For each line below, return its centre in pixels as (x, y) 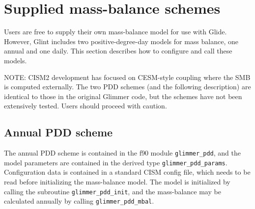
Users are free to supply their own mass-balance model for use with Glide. (115, 32)
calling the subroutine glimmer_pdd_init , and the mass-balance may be (113, 191)
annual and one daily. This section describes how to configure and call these (118, 51)
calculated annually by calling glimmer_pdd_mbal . (79, 201)
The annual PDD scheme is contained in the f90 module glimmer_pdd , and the (122, 153)
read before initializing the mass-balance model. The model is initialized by (117, 181)
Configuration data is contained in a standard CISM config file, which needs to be (127, 172)
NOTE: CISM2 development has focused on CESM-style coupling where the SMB (127, 77)
